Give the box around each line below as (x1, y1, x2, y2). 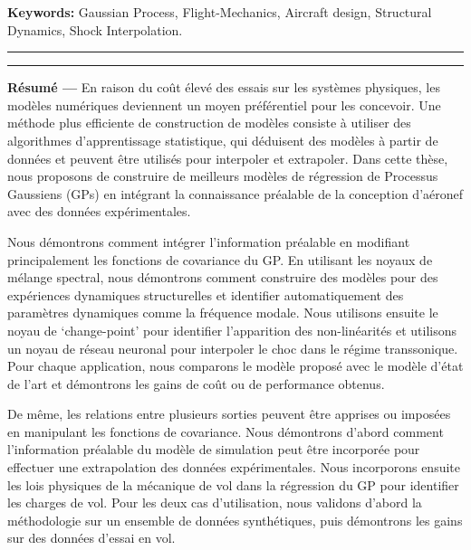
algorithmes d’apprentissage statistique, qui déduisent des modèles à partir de (7, 130, 438, 149)
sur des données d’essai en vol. (7, 528, 176, 547)
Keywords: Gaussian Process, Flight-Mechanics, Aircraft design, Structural (7, 3, 432, 21)
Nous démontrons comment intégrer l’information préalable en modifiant (7, 232, 410, 251)
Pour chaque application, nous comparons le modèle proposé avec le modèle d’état (7, 356, 464, 375)
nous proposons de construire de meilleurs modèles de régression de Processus (7, 166, 438, 185)
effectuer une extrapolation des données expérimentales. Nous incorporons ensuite (7, 458, 460, 477)
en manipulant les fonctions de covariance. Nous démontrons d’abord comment (7, 422, 444, 441)
